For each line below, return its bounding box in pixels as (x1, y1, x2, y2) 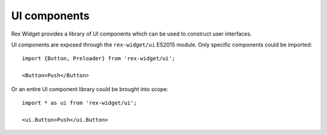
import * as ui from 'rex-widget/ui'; (22, 99, 137, 106)
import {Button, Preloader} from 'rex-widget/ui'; (22, 55, 176, 62)
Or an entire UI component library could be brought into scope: (11, 85, 169, 93)
